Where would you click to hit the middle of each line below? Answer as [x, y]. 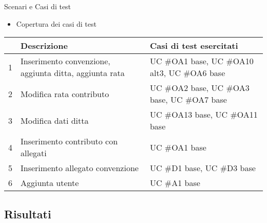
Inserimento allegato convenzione [80, 168]
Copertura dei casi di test [56, 23]
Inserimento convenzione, [65, 61]
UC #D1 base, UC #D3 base [203, 168]
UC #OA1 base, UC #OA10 [202, 61]
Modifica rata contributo [65, 94]
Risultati [28, 213]
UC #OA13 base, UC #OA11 [204, 115]
